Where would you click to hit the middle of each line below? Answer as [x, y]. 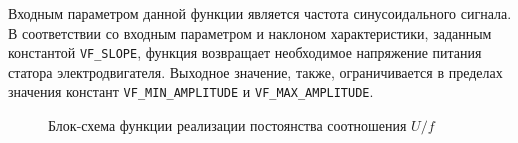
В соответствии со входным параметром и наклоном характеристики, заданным [250, 32]
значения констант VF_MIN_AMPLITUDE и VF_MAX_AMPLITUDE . [191, 91]
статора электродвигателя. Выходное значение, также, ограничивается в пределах [255, 71]
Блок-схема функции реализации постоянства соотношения [227, 125]
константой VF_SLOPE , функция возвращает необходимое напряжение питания [245, 52]
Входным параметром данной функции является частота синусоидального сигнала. [260, 13]
